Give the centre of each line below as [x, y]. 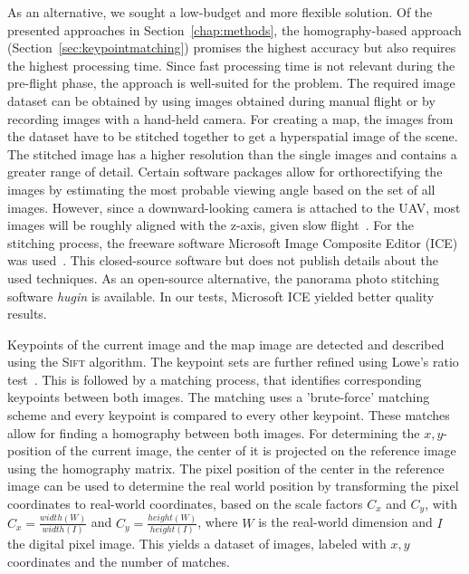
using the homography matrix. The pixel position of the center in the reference [226, 468]
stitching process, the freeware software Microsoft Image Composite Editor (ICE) [233, 242]
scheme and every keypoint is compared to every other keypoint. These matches [229, 415]
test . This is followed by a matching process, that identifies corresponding [215, 379]
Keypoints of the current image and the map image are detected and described [226, 344]
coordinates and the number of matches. [119, 561]
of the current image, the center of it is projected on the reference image [256, 450]
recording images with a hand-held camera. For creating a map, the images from [230, 118]
